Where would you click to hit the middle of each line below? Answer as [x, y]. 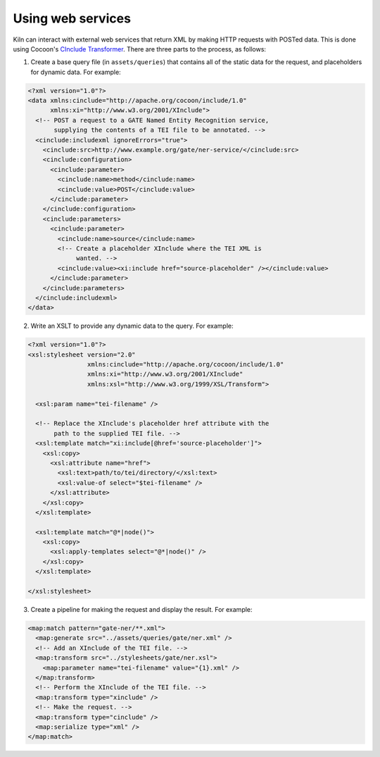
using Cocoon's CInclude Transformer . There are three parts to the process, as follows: [140, 49]
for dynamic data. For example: [76, 72]
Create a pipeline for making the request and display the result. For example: [141, 610]
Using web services [72, 18]
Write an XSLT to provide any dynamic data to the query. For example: [132, 326]
